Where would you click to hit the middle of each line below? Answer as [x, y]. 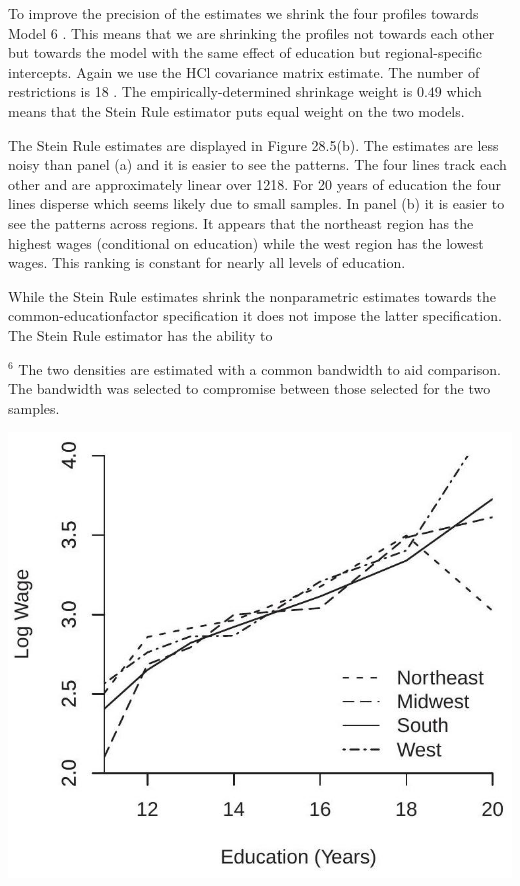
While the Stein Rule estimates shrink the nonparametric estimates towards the [252, 295]
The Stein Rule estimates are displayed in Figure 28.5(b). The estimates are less [253, 144]
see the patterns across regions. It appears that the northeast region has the [241, 222]
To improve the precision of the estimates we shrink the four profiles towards [243, 13]
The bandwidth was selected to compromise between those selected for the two [249, 388]
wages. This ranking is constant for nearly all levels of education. [207, 262]
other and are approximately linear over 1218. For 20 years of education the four [254, 183]
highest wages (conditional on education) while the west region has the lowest [246, 242]
